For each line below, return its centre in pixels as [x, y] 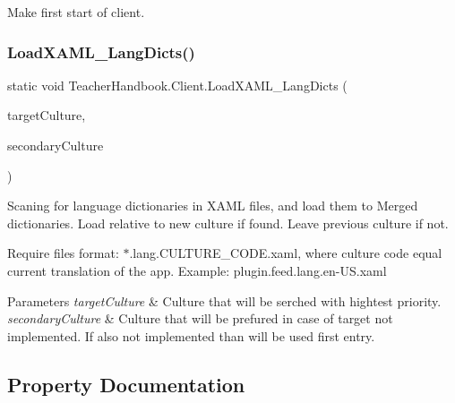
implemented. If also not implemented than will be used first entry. [191, 335]
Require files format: [63, 253]
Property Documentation [126, 384]
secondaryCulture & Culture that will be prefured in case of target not [200, 318]
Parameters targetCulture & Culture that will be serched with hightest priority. [224, 300]
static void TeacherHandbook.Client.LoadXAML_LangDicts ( [177, 85]
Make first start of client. [76, 12]
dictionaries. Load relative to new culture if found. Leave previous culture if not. [228, 223]
